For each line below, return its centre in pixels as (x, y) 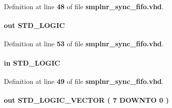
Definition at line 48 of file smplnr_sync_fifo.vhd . (84, 6)
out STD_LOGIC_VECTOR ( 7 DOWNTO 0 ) (86, 100)
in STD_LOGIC (32, 62)
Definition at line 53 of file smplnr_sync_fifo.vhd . (84, 44)
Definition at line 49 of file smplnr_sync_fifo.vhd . (84, 81)
